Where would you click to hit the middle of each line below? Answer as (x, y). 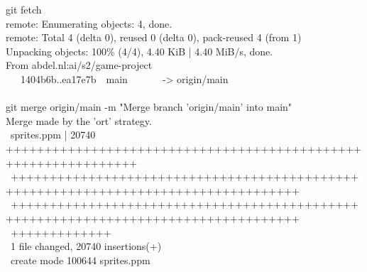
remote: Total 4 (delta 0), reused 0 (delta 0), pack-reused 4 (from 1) (154, 37)
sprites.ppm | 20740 (53, 135)
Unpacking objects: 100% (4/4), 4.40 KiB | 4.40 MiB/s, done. (139, 51)
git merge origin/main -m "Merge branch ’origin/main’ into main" (149, 107)
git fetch (24, 9)
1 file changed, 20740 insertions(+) (86, 246)
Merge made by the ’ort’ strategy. (79, 120)
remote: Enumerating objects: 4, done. (89, 23)
